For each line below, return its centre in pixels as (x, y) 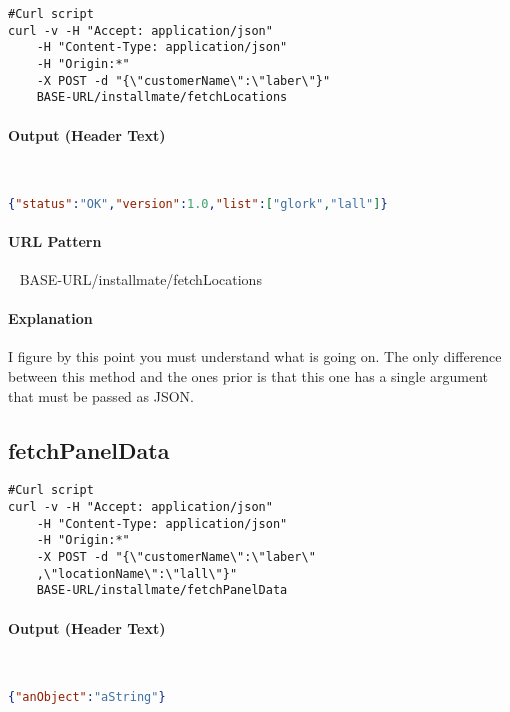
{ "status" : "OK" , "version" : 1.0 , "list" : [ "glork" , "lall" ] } (198, 204)
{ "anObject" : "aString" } (87, 697)
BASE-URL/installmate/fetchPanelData (162, 590)
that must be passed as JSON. (101, 395)
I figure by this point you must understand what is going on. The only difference (255, 356)
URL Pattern (55, 240)
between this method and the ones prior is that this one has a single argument (248, 375)
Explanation (50, 318)
